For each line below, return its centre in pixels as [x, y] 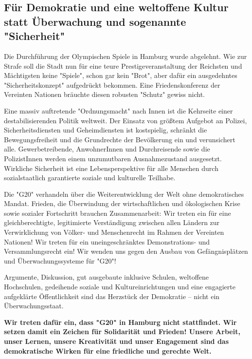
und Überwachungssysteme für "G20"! [60, 260]
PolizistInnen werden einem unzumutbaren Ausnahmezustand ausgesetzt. [113, 158]
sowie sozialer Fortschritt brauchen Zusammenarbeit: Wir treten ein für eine [117, 213]
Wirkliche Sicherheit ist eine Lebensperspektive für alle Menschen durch [111, 168]
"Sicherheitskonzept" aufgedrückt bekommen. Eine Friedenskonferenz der [112, 85]
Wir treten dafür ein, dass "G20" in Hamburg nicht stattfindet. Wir [120, 322]
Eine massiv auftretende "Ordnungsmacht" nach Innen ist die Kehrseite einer [118, 110]
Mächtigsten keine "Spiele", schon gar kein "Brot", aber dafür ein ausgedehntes [121, 75]
